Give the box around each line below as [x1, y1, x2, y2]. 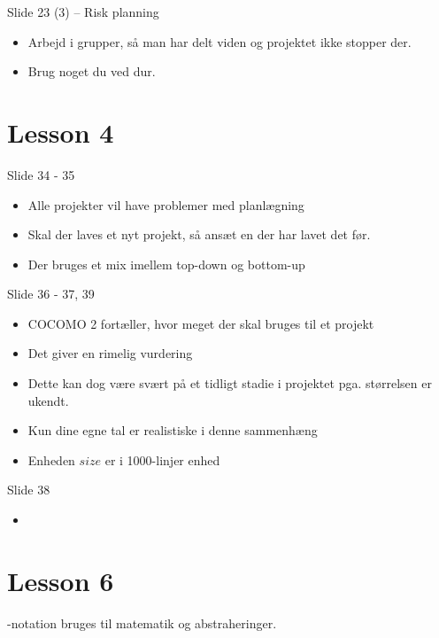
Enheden [27, 450, 75, 469]
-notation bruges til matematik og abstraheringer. [7, 613, 277, 632]
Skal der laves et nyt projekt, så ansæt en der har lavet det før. [27, 225, 371, 244]
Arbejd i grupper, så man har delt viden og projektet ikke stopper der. [27, 32, 412, 51]
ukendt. [27, 391, 69, 409]
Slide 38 [7, 480, 50, 499]
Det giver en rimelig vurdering [27, 344, 193, 362]
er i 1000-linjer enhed [104, 450, 220, 469]
